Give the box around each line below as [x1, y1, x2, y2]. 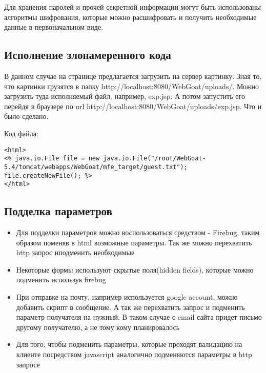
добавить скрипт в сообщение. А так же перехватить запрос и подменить [16, 301, 245, 312]
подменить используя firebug [16, 274, 106, 285]
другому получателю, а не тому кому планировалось [16, 321, 180, 332]
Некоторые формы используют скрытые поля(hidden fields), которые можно [16, 264, 254, 275]
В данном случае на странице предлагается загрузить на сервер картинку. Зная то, [4, 70, 262, 81]
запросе [16, 359, 40, 369]
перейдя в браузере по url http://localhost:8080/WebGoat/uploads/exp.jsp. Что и [4, 100, 262, 111]
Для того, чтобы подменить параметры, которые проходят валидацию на [16, 339, 242, 349]
